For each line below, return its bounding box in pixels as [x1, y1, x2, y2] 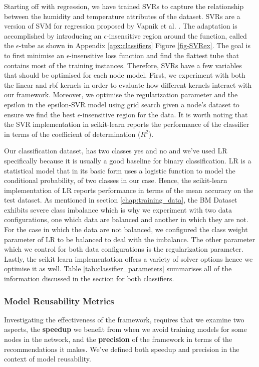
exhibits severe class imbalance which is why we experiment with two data [4, 204, 232, 215]
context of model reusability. [4, 353, 91, 364]
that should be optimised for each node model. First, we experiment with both [4, 70, 245, 80]
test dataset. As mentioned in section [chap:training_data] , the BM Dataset [4, 195, 237, 205]
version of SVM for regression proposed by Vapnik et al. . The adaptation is [4, 21, 237, 31]
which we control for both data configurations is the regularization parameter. [4, 244, 243, 254]
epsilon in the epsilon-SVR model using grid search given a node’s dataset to [4, 99, 239, 109]
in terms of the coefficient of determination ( [4, 128, 141, 139]
